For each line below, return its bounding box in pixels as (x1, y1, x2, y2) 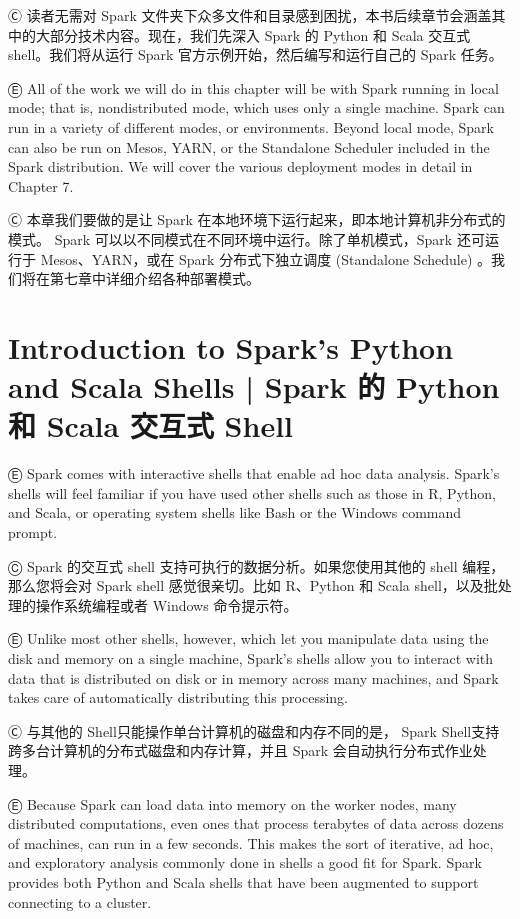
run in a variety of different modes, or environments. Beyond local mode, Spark (8, 116, 494, 137)
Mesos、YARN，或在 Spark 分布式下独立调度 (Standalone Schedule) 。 (40, 248, 492, 269)
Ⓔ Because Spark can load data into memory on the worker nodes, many (8, 793, 457, 814)
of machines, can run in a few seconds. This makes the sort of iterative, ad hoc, (8, 832, 494, 853)
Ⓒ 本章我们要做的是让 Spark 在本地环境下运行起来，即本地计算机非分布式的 (8, 209, 506, 230)
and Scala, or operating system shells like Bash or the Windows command (8, 502, 462, 523)
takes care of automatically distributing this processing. (8, 687, 349, 708)
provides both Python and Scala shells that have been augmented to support (8, 871, 479, 892)
